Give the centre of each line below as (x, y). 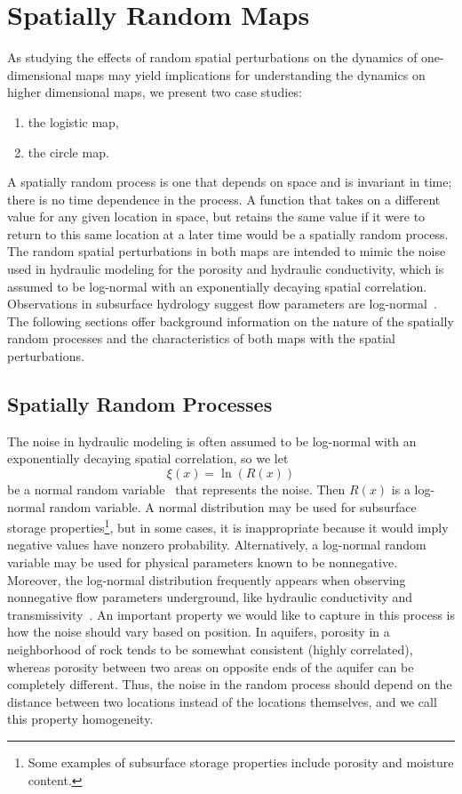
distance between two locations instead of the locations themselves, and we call (222, 701)
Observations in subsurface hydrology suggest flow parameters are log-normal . (222, 304)
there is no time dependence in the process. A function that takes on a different (224, 199)
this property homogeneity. (80, 719)
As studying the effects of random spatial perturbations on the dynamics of (212, 57)
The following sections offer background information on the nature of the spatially (231, 321)
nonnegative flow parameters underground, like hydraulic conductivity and (210, 597)
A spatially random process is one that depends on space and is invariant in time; (230, 182)
